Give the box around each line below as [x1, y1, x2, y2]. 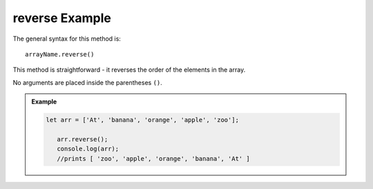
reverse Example [12, 10, 112, 26]
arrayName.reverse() [25, 50, 95, 58]
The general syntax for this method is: [12, 34, 121, 43]
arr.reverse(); [56, 135, 108, 143]
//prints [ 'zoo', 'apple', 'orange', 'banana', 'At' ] [56, 155, 250, 162]
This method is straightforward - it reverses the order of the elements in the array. [12, 66, 246, 74]
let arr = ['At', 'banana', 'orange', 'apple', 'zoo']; [46, 116, 240, 124]
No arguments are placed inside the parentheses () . [12, 78, 162, 86]
